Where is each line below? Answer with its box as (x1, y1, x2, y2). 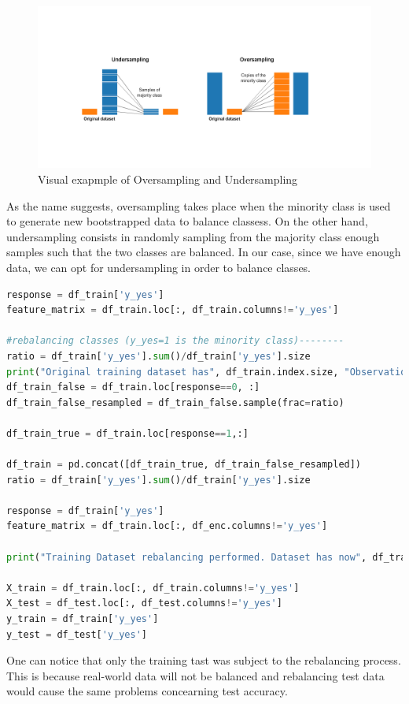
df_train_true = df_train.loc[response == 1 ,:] (6, 427, 249, 439)
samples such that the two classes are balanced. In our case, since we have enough (6, 244, 401, 260)
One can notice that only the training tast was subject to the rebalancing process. (6, 652, 401, 669)
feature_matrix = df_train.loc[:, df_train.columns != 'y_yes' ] (6, 304, 339, 316)
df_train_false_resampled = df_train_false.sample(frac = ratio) (6, 397, 345, 408)
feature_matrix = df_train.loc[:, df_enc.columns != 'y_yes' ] (6, 520, 328, 532)
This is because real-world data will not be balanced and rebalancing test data (6, 667, 385, 684)
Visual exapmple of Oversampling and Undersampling (38, 170, 298, 187)
